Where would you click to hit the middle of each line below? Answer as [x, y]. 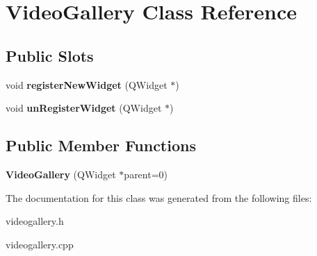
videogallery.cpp [40, 244]
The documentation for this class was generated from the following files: [159, 197]
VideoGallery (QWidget [61, 174]
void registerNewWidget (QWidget [87, 84]
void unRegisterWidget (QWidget [84, 108]
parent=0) [146, 174]
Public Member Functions [101, 145]
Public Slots [50, 55]
